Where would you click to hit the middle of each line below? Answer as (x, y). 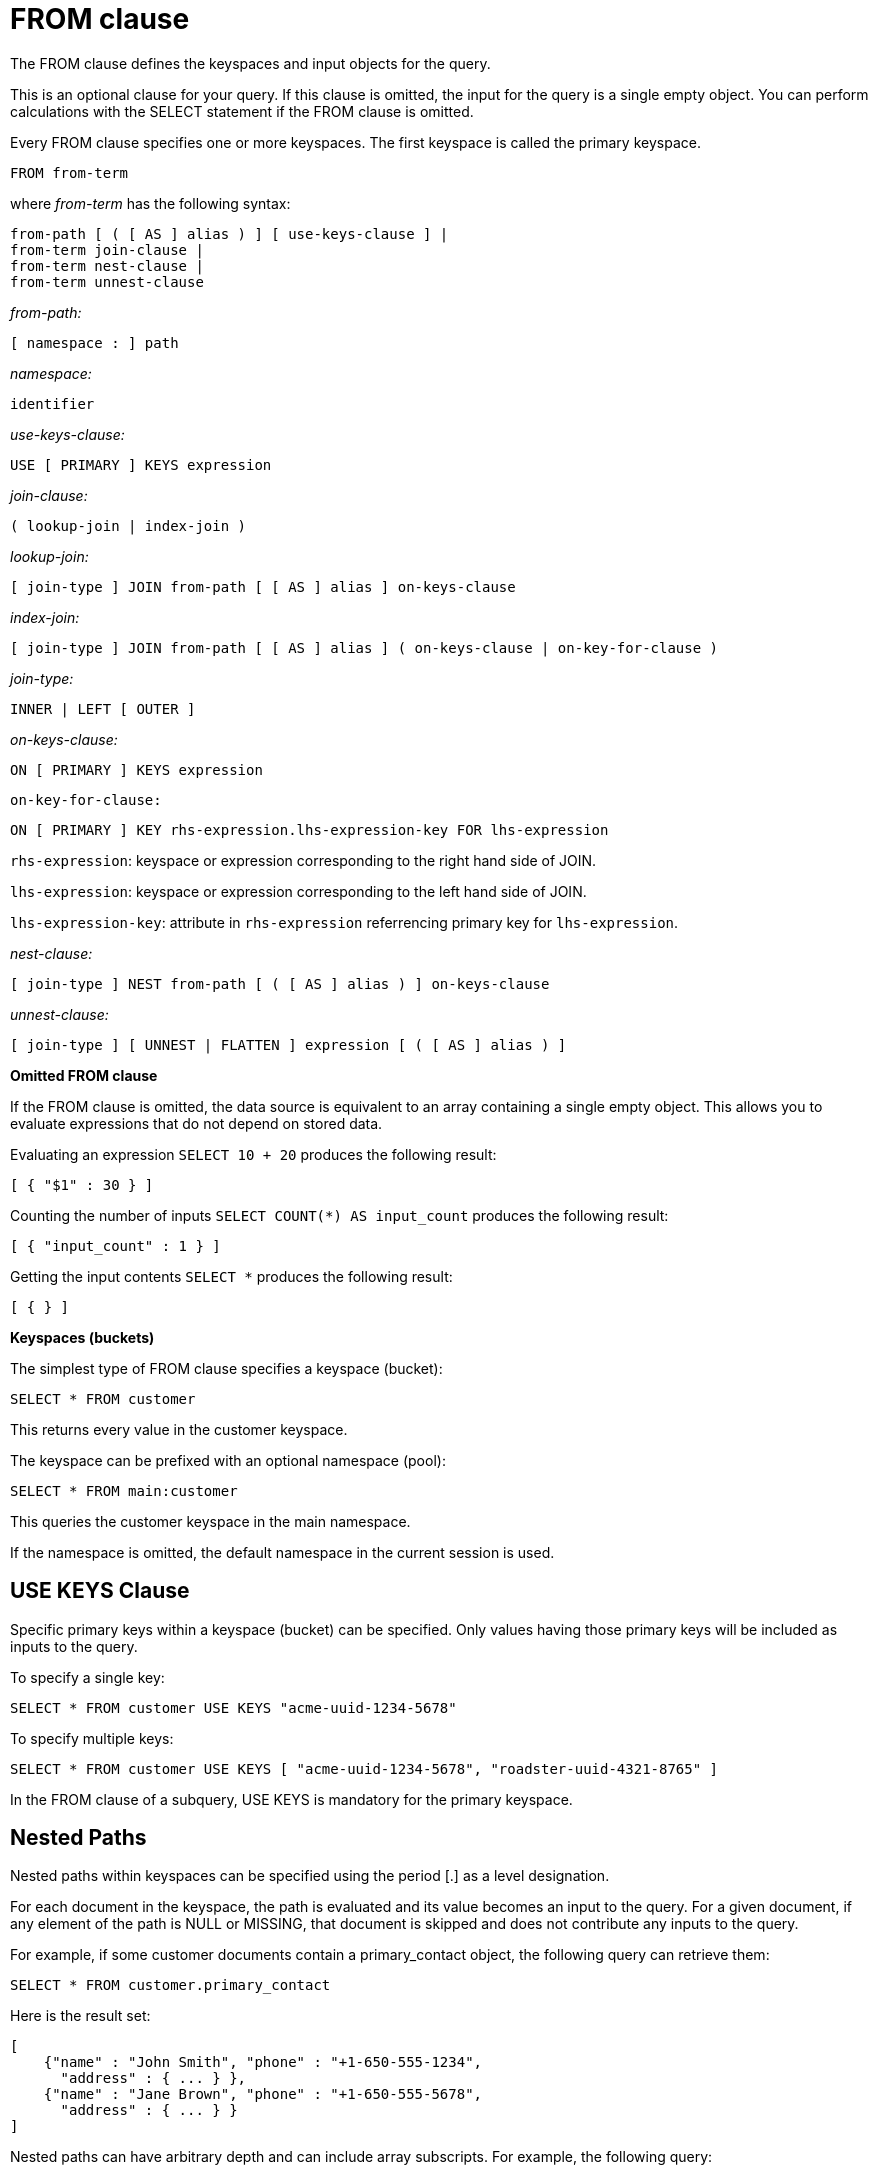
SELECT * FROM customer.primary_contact (170, 1985)
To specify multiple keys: (92, 1738)
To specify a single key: (87, 1677)
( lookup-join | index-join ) (128, 525)
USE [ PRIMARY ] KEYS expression (141, 464)
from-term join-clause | (107, 249)
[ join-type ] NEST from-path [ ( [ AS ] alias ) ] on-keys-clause (280, 983)
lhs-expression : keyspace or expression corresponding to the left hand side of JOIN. (298, 891)
